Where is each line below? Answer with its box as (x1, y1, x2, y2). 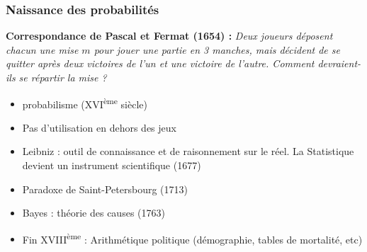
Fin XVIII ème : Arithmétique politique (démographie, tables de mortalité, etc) (22, 229, 363, 246)
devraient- (317, 56, 361, 71)
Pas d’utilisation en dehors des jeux (22, 120, 176, 134)
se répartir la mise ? (18, 70, 107, 84)
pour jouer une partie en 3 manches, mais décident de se (94, 42, 340, 57)
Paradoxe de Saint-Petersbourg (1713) (22, 181, 188, 196)
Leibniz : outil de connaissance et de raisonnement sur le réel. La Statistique (22, 144, 354, 159)
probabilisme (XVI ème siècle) (22, 94, 147, 111)
